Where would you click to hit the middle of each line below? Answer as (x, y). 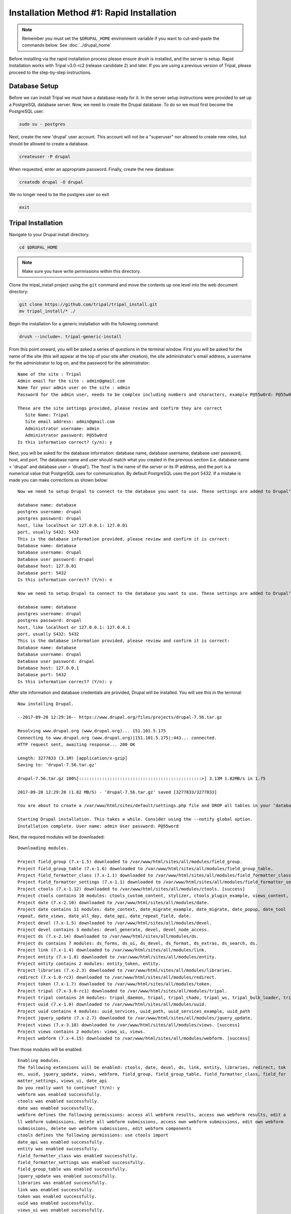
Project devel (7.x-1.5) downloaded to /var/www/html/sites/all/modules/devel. (115, 923)
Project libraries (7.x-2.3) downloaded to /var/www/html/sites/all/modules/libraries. (125, 970)
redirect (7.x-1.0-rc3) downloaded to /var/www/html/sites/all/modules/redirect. (117, 977)
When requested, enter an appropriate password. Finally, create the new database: (92, 169)
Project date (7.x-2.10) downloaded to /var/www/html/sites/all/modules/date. (113, 902)
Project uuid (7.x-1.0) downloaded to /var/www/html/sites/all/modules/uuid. (112, 1004)
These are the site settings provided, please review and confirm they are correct (120, 408)
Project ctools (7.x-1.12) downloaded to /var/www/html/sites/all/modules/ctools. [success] (131, 889)
